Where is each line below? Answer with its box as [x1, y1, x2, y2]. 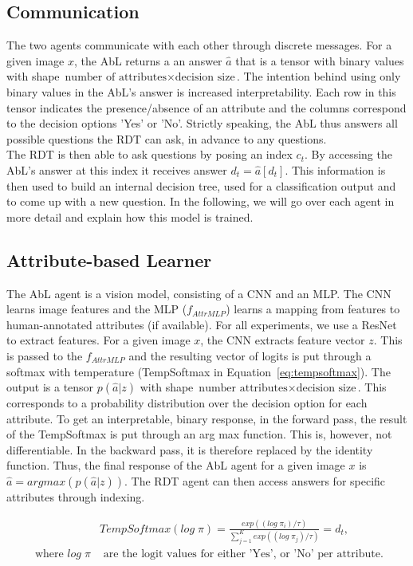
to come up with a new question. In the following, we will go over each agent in [6, 193, 395, 210]
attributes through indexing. [6, 489, 145, 505]
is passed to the [6, 347, 83, 364]
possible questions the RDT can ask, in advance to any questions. [6, 130, 327, 147]
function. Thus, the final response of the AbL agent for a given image [6, 457, 345, 474]
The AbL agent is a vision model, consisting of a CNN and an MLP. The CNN [6, 285, 391, 301]
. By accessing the [304, 146, 392, 163]
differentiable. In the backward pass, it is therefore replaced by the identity [6, 441, 373, 458]
